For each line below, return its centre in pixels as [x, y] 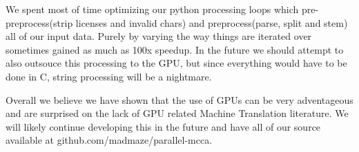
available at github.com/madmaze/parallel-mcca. [109, 140]
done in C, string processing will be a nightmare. [109, 76]
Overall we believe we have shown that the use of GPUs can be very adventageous [179, 99]
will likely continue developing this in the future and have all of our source [163, 126]
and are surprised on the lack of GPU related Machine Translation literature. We [177, 113]
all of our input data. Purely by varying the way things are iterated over [159, 36]
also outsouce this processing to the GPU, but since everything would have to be [176, 63]
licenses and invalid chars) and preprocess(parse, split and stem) [212, 22]
